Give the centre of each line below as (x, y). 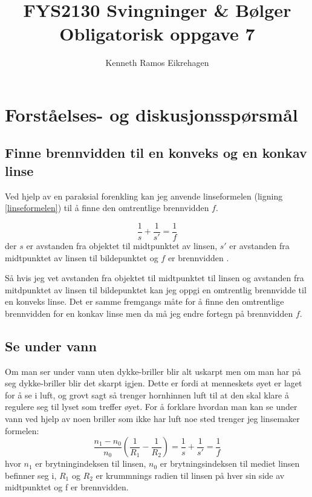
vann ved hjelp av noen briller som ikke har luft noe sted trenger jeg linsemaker (152, 419)
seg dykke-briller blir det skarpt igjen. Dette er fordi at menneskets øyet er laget (154, 383)
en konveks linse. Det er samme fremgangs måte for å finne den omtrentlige (145, 301)
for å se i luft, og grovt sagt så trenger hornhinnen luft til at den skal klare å (147, 395)
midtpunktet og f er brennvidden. (67, 487)
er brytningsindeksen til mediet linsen (230, 463)
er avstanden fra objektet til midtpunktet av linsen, (122, 245)
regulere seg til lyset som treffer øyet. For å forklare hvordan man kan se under (151, 407)
